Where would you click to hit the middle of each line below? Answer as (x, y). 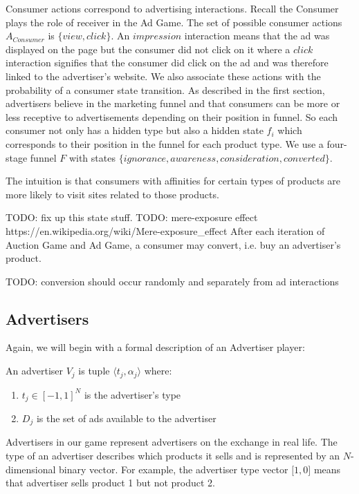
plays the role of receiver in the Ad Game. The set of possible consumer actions (174, 22)
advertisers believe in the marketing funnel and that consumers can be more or (173, 103)
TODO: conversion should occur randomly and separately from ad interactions (172, 281)
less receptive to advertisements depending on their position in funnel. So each (172, 116)
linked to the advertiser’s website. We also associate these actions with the (163, 76)
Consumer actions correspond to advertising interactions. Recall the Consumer (172, 8)
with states (92, 157)
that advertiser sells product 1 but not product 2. (110, 483)
